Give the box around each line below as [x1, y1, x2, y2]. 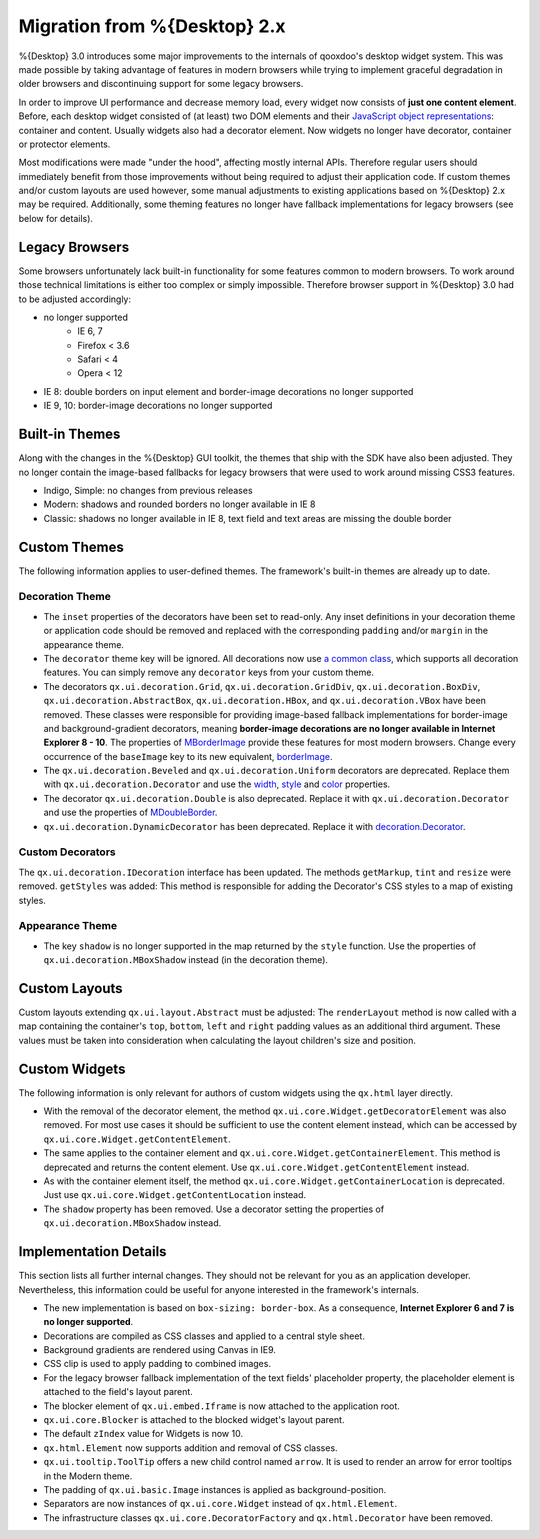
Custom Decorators [18, 845, 116, 859]
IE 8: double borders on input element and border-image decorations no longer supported [43, 385, 414, 397]
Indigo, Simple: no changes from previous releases [43, 484, 254, 496]
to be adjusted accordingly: [18, 293, 132, 305]
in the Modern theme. [43, 1470, 133, 1482]
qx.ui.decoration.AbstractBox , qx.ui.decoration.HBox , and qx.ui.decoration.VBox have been [43, 695, 487, 707]
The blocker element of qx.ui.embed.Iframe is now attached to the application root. [43, 1400, 400, 1412]
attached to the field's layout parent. [43, 1386, 194, 1398]
